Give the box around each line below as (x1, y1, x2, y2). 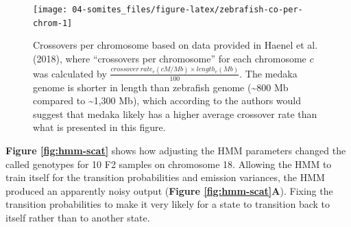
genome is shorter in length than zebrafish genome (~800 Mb (33, 80, 289, 94)
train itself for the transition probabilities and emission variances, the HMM (5, 170, 325, 184)
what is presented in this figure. (33, 120, 166, 134)
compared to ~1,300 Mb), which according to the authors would (33, 93, 302, 108)
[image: (33, 5, 68, 14)
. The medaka (239, 66, 298, 80)
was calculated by (33, 66, 107, 80)
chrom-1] (33, 18, 73, 28)
